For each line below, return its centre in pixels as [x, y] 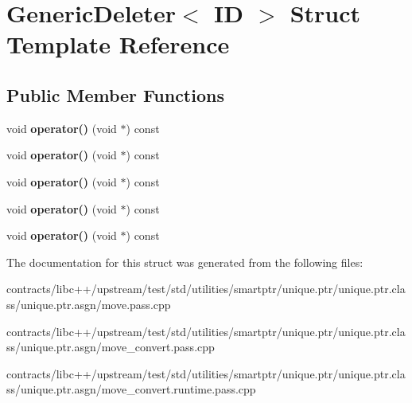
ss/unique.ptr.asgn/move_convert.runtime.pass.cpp [131, 389]
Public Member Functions [115, 94]
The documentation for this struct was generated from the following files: [185, 262]
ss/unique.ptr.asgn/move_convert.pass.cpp [111, 347]
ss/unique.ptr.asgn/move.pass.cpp [89, 304]
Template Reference [118, 44]
